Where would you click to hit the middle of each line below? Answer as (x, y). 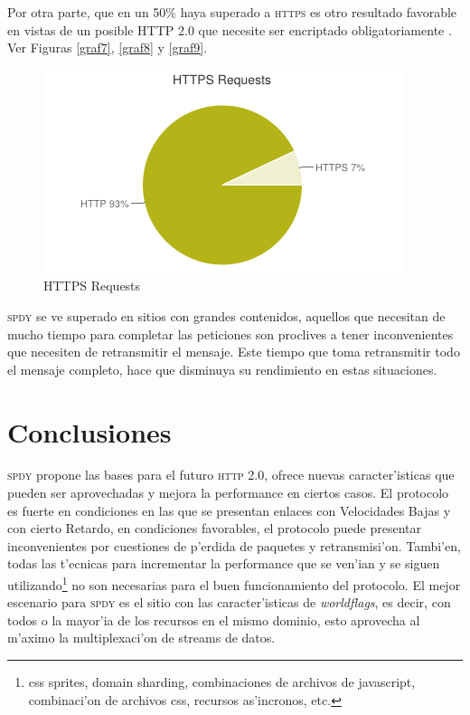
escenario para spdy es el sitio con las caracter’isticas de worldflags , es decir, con (229, 602)
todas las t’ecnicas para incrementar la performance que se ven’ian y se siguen (224, 563)
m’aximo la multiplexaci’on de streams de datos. (141, 638)
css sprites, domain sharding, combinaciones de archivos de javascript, (222, 682)
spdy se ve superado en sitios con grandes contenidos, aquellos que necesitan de (226, 315)
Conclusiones (89, 431)
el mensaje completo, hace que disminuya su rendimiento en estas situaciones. (222, 369)
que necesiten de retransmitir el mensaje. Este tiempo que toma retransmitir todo (234, 352)
